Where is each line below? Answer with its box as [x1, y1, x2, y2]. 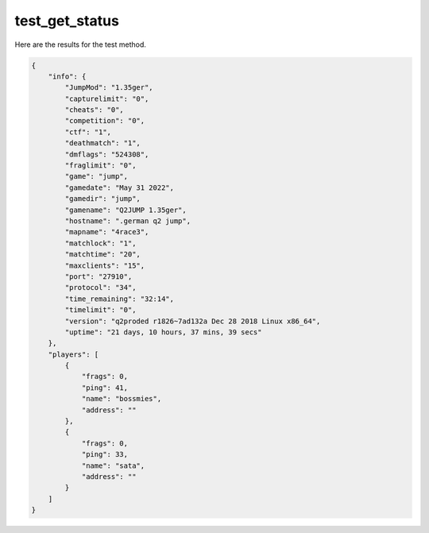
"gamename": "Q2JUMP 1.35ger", [64, 205, 187, 214]
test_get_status [14, 12, 119, 29]
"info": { [48, 71, 87, 81]
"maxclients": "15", [64, 261, 145, 270]
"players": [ [48, 350, 99, 359]
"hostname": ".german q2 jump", [64, 217, 191, 226]
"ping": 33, [81, 450, 129, 459]
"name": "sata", [81, 461, 145, 470]
